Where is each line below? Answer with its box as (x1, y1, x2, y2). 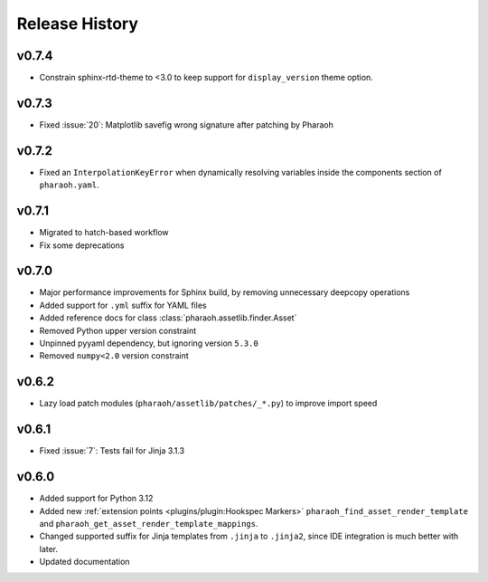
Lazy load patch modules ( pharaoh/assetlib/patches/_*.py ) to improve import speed (39, 398, 378, 409)
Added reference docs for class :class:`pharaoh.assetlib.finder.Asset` (39, 312, 297, 323)
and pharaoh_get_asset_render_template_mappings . (39, 518, 258, 529)
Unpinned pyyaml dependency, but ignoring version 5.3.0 (39, 338, 259, 348)
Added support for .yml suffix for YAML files (39, 300, 207, 310)
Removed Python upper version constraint (39, 325, 197, 336)
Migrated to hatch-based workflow (39, 227, 169, 238)
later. (39, 543, 59, 554)
